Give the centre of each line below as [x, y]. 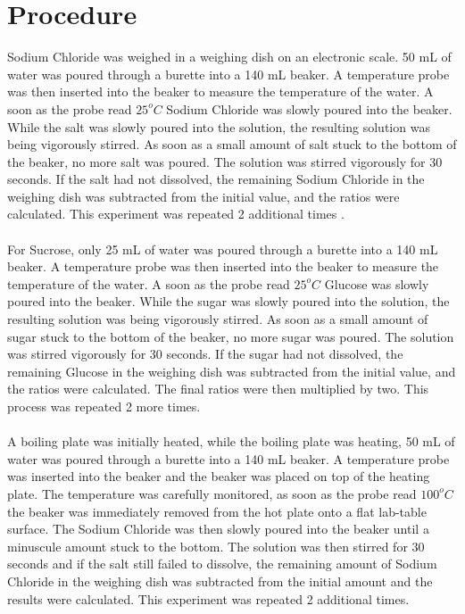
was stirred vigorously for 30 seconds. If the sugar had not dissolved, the [205, 354]
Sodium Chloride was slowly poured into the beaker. [309, 108]
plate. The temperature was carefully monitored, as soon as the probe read [212, 493]
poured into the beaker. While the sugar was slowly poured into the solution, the [228, 301]
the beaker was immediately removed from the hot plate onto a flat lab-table [217, 511]
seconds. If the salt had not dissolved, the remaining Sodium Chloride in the [216, 179]
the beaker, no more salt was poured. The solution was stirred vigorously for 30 [225, 161]
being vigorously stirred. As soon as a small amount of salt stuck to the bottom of [232, 144]
